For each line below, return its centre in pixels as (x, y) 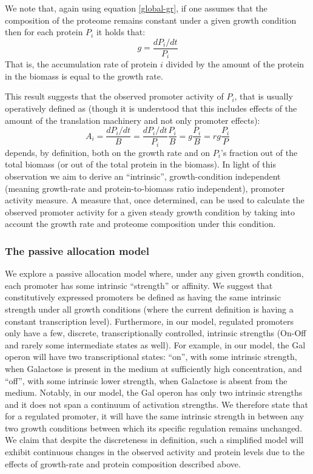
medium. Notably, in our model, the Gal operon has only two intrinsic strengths (154, 392)
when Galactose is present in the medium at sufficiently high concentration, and (153, 368)
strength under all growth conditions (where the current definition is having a (149, 309)
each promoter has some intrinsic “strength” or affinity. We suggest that (139, 285)
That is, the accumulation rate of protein (81, 64)
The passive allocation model (77, 250)
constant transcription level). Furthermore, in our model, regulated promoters (150, 321)
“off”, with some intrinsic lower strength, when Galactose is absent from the (146, 380)
